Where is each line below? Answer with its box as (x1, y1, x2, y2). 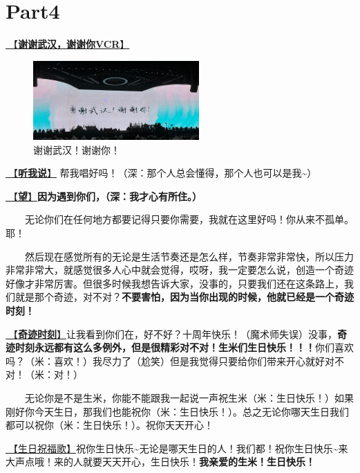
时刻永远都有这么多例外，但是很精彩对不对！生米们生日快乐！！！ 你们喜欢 (15, 340, 354, 355)
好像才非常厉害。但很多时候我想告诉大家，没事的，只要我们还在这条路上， (6, 276, 344, 290)
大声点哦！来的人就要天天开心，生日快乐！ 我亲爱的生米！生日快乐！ (6, 454, 315, 469)
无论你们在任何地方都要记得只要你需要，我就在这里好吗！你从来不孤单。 (25, 212, 354, 226)
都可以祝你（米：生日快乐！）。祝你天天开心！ (6, 418, 214, 432)
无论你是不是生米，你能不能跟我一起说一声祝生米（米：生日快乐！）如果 (25, 391, 354, 404)
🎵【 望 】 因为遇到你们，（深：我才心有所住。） (6, 188, 202, 203)
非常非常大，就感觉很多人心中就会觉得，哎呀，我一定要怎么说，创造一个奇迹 (6, 262, 354, 277)
